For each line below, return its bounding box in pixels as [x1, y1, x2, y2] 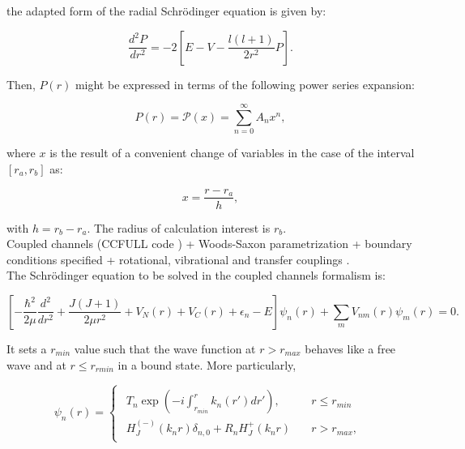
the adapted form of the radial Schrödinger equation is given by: [6, 2, 326, 19]
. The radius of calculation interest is [87, 219, 271, 236]
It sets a [6, 340, 47, 357]
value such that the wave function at [74, 340, 256, 357]
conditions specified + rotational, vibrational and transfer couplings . [6, 250, 350, 267]
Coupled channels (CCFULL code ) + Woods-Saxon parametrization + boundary [6, 235, 412, 252]
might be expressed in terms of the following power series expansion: [75, 75, 415, 92]
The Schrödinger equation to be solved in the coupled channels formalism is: [6, 267, 386, 284]
